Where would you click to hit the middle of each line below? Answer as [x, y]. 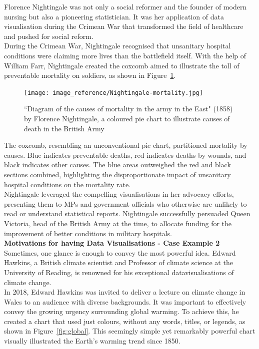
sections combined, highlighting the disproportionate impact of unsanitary [117, 174]
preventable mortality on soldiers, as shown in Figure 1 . [90, 75]
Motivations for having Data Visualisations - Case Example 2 [112, 243]
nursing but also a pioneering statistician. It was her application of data [114, 16]
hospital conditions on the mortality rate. [67, 184]
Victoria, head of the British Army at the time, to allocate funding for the [118, 223]
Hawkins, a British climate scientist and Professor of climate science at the [118, 262]
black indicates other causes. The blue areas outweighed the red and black [117, 165]
